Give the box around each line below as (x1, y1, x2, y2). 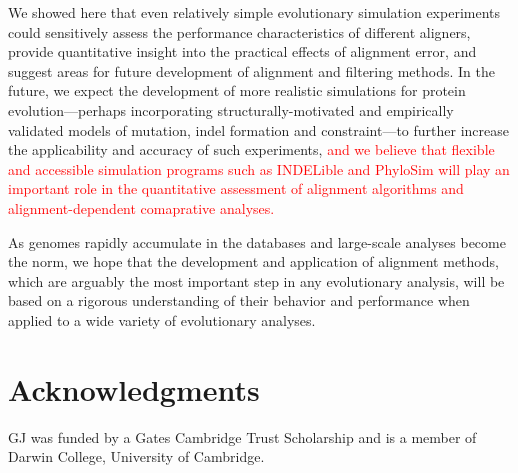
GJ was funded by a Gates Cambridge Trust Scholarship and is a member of (8, 426, 477, 447)
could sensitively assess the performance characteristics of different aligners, (8, 21, 471, 42)
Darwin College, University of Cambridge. (8, 446, 265, 467)
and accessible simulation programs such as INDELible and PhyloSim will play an (8, 158, 510, 179)
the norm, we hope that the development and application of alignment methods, (8, 251, 499, 272)
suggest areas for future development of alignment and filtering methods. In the (8, 60, 495, 81)
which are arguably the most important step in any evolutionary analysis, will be (8, 270, 505, 291)
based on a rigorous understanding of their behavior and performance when (8, 290, 470, 311)
